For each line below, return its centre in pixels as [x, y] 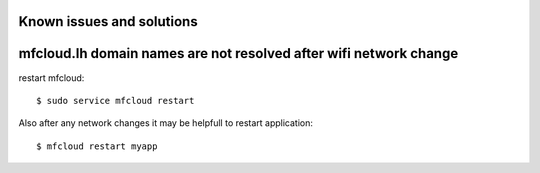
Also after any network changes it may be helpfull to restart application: [166, 123]
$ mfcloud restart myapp [97, 146]
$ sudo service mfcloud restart [115, 100]
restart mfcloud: [51, 77]
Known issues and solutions [108, 21]
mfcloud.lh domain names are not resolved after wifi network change [238, 53]
